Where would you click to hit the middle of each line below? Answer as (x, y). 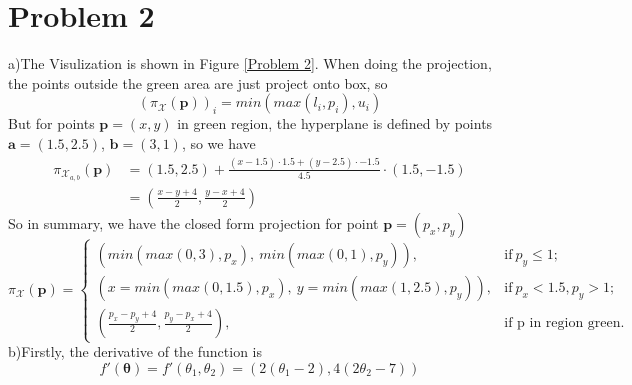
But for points (51, 123)
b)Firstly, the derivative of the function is (135, 351)
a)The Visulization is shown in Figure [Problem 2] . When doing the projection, (250, 63)
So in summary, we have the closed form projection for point (193, 222)
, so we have (218, 142)
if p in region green (562, 323)
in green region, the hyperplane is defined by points (335, 123)
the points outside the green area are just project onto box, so (198, 82)
